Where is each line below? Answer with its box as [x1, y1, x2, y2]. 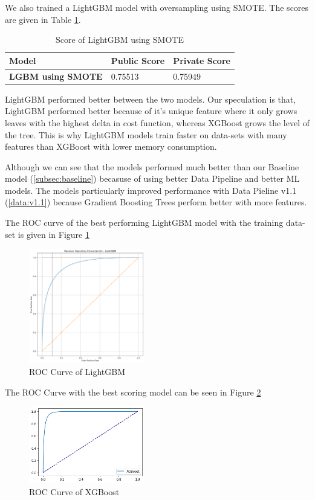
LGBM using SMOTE [9, 69, 103, 82]
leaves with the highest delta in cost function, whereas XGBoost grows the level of [5, 116, 310, 129]
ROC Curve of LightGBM [29, 365, 125, 377]
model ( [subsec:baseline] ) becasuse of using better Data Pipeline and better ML [5, 172, 300, 185]
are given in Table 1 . [5, 13, 81, 25]
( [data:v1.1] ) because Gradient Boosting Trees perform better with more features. [5, 196, 307, 208]
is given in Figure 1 [18, 228, 89, 240]
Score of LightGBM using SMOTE [55, 33, 184, 46]
